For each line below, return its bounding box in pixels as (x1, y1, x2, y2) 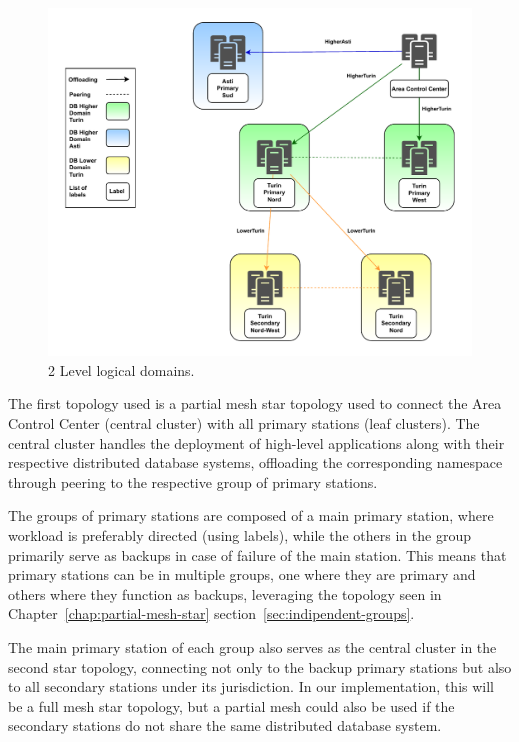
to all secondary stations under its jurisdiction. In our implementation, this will (8, 676, 494, 697)
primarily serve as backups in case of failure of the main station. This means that (8, 544, 507, 565)
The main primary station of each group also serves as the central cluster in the (8, 636, 497, 657)
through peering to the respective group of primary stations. (8, 471, 378, 492)
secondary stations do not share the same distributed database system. (8, 715, 442, 736)
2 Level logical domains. (48, 359, 195, 380)
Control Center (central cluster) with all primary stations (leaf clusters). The (8, 413, 480, 433)
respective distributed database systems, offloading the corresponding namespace (8, 452, 503, 473)
